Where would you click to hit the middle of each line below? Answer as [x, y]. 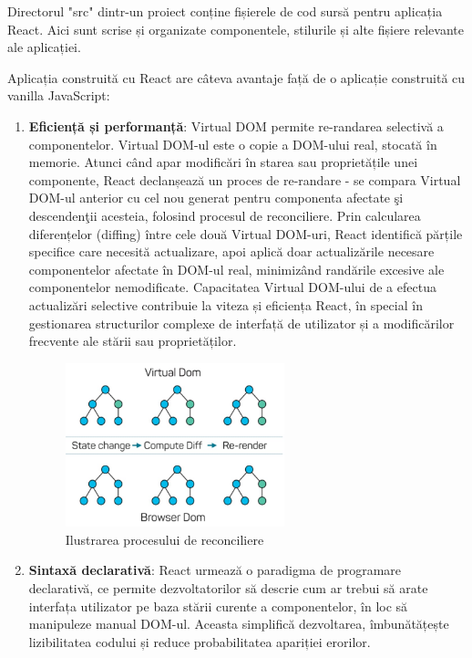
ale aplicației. [44, 47]
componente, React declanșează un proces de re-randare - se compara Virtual [245, 179]
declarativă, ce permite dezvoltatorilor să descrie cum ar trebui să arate [228, 588]
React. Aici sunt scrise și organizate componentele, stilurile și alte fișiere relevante [236, 29]
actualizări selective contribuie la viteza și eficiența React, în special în [226, 304]
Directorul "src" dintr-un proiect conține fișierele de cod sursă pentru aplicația [225, 11]
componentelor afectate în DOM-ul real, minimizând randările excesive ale [236, 269]
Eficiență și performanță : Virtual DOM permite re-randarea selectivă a [236, 125]
